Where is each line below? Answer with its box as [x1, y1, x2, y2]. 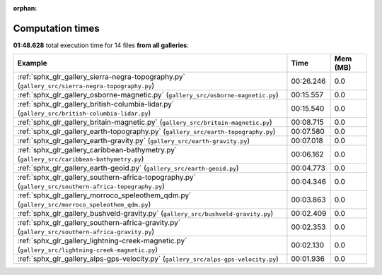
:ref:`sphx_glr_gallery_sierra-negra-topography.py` [17, 72, 185, 82]
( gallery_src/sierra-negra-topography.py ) [17, 81, 155, 91]
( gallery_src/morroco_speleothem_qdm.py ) [17, 200, 151, 209]
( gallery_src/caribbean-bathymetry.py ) [17, 154, 144, 164]
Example [17, 59, 47, 68]
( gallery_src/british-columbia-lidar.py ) [17, 108, 151, 118]
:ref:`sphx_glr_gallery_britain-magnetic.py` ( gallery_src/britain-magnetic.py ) [17, 117, 272, 127]
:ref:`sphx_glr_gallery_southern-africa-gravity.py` [17, 218, 180, 228]
